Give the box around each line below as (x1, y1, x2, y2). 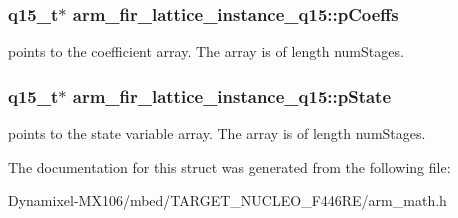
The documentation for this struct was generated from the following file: (8, 156, 451, 177)
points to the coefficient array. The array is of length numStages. (8, 41, 404, 62)
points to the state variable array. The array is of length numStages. (8, 123, 426, 144)
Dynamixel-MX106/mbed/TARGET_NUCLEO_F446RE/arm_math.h (8, 190, 447, 211)
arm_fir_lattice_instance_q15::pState (72, 83, 392, 108)
